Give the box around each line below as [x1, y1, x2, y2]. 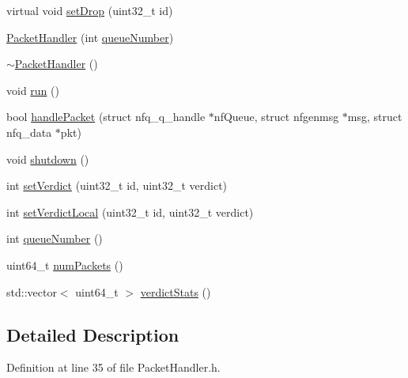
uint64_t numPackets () [6, 256, 123, 273]
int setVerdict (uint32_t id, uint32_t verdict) [6, 177, 228, 194]
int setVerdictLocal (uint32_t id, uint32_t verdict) [6, 203, 254, 220]
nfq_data [6, 123, 52, 140]
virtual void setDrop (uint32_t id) [6, 2, 173, 18]
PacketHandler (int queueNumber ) [6, 28, 174, 45]
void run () [6, 81, 59, 98]
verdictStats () [140, 283, 211, 300]
